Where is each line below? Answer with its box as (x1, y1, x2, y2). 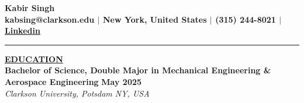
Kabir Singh (5, 2, 55, 13)
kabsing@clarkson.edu (5, 13, 95, 25)
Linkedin (5, 24, 40, 37)
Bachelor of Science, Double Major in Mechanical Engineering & (5, 64, 271, 76)
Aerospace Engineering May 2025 (5, 75, 142, 87)
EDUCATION (5, 52, 63, 65)
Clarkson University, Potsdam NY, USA (5, 87, 150, 99)
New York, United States (102, 13, 207, 25)
